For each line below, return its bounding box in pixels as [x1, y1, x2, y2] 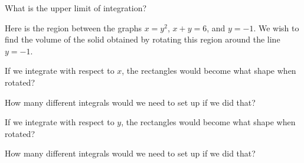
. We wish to [253, 21, 299, 34]
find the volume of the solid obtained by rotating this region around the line [5, 33, 280, 45]
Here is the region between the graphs [5, 21, 142, 34]
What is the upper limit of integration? [5, 2, 147, 14]
